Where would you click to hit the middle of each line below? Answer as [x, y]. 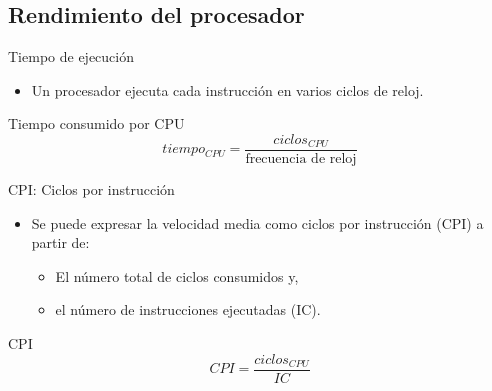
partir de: [60, 242]
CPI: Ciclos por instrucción [91, 189]
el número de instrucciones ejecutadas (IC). [188, 309]
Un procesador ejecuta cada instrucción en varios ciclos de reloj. [227, 89]
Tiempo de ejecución [71, 56]
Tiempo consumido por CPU [96, 123]
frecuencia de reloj [301, 159]
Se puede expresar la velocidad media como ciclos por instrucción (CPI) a [257, 222]
